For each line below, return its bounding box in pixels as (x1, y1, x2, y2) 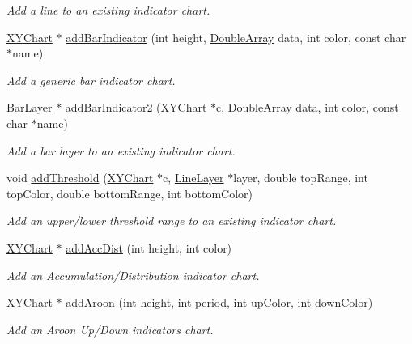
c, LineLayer (163, 169, 224, 186)
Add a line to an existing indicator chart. (6, 2, 210, 18)
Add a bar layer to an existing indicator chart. (6, 142, 236, 159)
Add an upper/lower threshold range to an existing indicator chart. (6, 212, 337, 229)
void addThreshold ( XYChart (6, 169, 154, 186)
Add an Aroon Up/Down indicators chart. (6, 321, 214, 338)
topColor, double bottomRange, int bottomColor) (6, 185, 253, 202)
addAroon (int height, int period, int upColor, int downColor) (66, 294, 373, 311)
